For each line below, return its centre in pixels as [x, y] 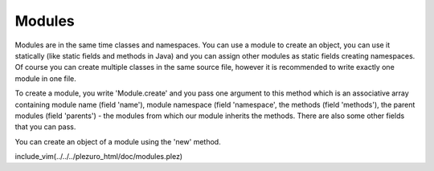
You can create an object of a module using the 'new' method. [118, 141]
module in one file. [45, 78]
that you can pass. [45, 127]
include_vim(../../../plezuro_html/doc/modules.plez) [99, 157]
